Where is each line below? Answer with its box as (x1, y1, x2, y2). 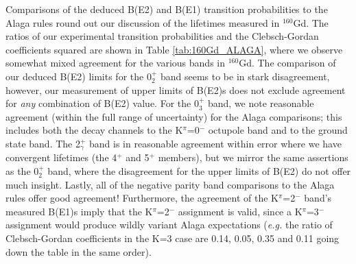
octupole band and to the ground (208, 123, 348, 137)
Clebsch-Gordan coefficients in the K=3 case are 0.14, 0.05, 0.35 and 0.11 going (5, 230, 340, 245)
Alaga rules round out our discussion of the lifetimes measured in (5, 15, 280, 29)
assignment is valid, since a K (178, 204, 302, 218)
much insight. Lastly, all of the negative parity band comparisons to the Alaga (5, 177, 335, 191)
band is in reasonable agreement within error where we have (89, 136, 342, 150)
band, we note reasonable (207, 96, 314, 110)
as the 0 (5, 163, 39, 178)
